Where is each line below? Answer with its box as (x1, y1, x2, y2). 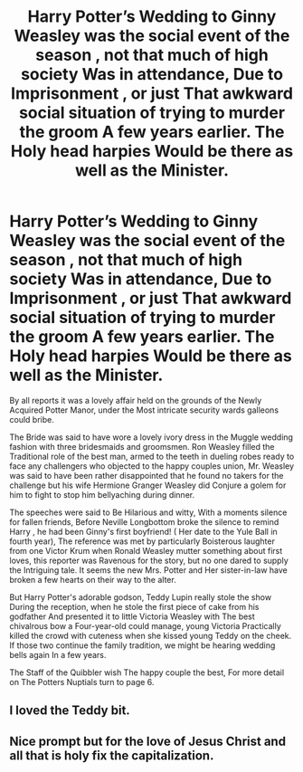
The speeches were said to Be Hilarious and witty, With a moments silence (9, 507, 288, 518)
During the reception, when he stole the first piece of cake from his (9, 601, 260, 612)
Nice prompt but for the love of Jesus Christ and (9, 733, 287, 748)
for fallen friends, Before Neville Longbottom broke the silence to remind (9, 516, 279, 527)
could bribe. (9, 414, 54, 424)
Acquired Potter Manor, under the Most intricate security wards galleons (9, 405, 279, 415)
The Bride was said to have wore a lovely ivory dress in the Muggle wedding (9, 432, 294, 443)
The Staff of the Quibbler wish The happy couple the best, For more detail (9, 667, 285, 678)
